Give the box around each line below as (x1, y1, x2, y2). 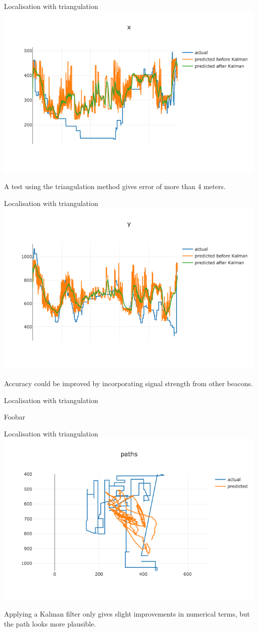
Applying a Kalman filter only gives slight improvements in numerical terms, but (4, 608, 250, 619)
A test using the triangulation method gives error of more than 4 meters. (4, 181, 226, 192)
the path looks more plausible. (4, 618, 96, 629)
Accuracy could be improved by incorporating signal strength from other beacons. (4, 378, 253, 388)
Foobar (4, 412, 25, 422)
